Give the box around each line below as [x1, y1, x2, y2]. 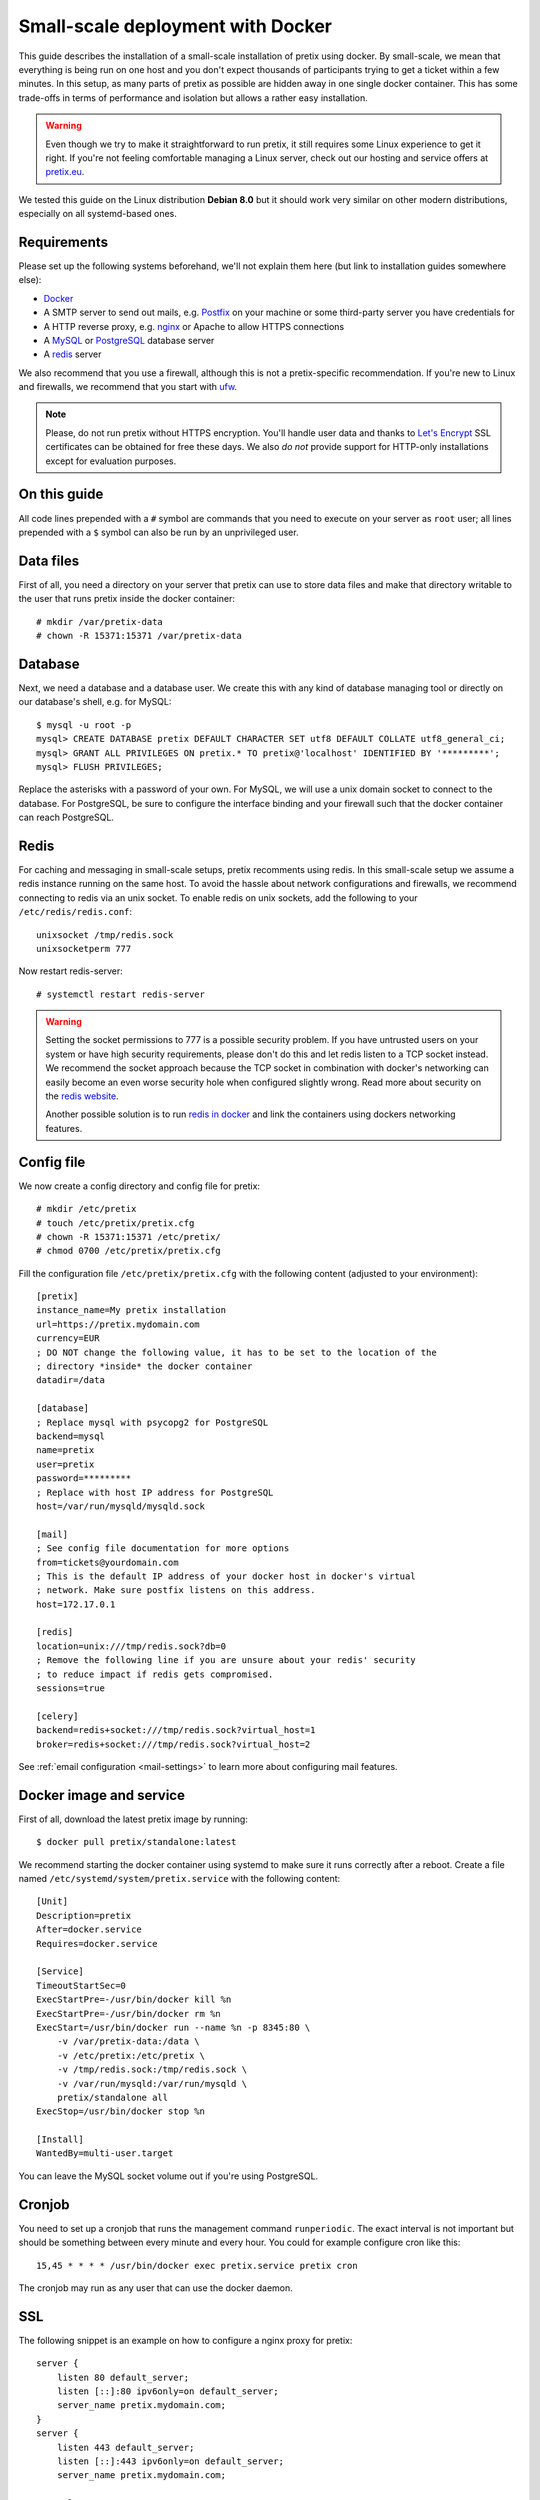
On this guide [18, 486, 104, 503]
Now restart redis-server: [18, 965, 124, 977]
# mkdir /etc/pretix [36, 1203, 137, 1215]
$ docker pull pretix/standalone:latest [36, 1836, 237, 1848]
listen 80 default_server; [56, 2371, 190, 2383]
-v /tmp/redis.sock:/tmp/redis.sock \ [56, 2064, 248, 2075]
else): [18, 274, 42, 286]
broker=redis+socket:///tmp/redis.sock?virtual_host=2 [36, 1738, 311, 1750]
